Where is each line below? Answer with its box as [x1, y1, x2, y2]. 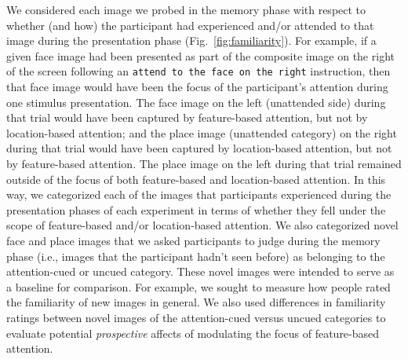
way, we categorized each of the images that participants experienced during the [6, 186, 392, 203]
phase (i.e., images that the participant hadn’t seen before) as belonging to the [6, 247, 385, 264]
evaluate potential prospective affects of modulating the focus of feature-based [6, 324, 380, 341]
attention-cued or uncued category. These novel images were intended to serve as [6, 263, 395, 280]
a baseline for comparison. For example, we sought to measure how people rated [6, 278, 391, 295]
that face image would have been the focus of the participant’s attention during [6, 79, 388, 95]
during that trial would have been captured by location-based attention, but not [6, 140, 392, 156]
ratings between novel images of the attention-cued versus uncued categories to [6, 309, 386, 325]
